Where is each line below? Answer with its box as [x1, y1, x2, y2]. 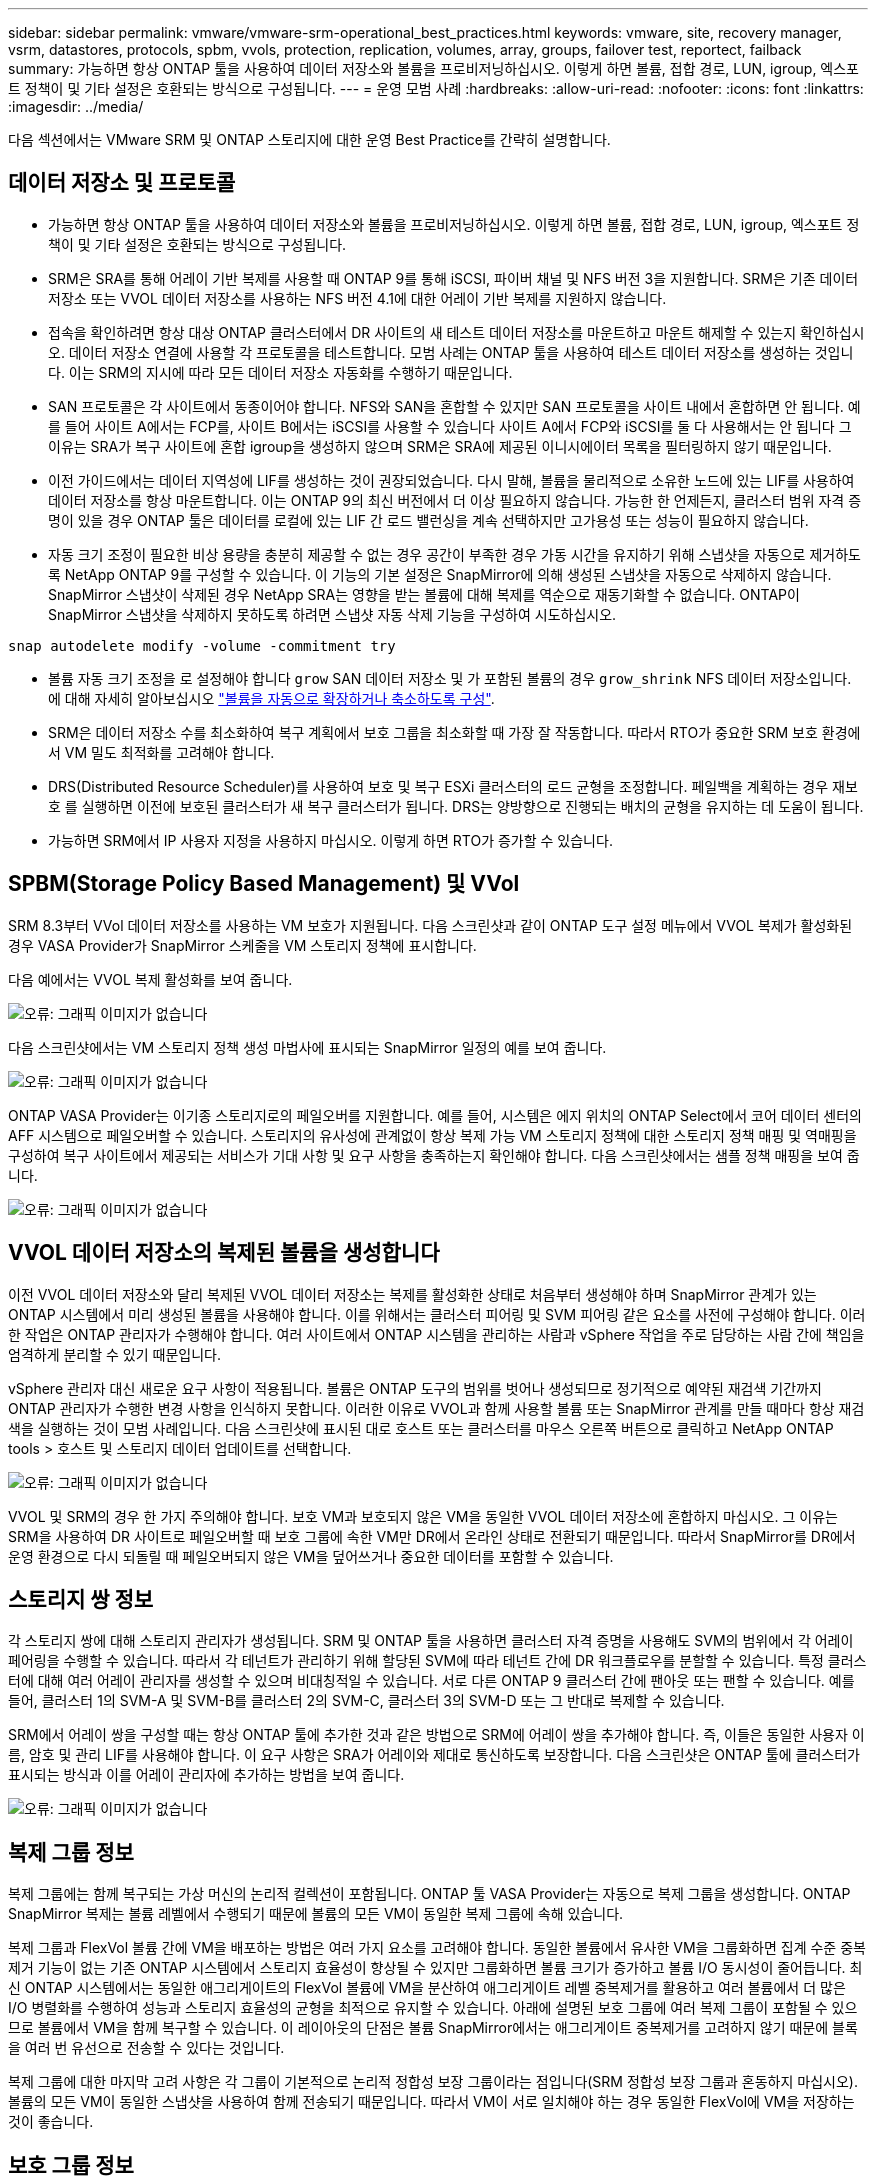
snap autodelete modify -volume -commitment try [8, 637, 396, 654]
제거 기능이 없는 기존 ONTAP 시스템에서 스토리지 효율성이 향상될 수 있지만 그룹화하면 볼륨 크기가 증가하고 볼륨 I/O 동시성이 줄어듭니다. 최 [8, 1959, 863, 1977]
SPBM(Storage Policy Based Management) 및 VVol [8, 871, 520, 897]
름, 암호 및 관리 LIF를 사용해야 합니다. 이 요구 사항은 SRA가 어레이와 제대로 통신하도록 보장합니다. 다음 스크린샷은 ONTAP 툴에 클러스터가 [8, 1746, 860, 1764]
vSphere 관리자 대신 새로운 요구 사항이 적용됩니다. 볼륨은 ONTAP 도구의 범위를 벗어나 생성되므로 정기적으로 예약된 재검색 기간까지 [8, 1379, 822, 1397]
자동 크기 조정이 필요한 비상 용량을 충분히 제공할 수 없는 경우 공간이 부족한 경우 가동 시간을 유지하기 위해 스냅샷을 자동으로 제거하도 [48, 545, 861, 563]
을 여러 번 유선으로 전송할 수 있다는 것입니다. [8, 2039, 285, 2057]
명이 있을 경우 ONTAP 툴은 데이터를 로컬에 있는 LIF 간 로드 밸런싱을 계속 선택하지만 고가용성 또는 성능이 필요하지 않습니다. [48, 511, 809, 529]
